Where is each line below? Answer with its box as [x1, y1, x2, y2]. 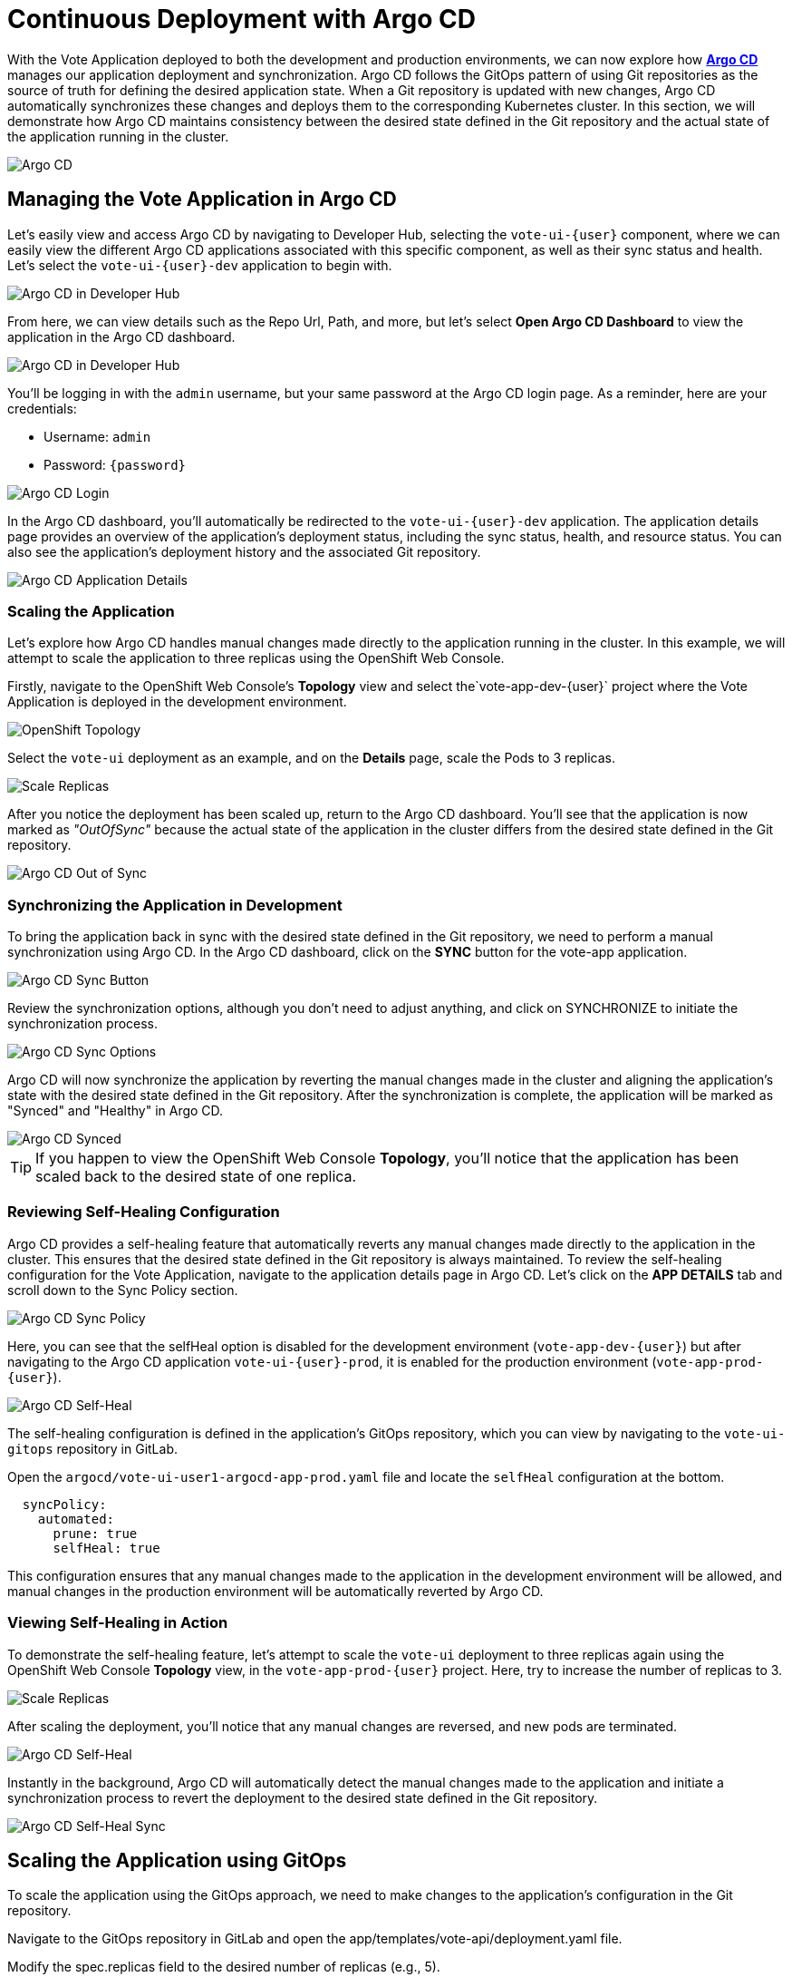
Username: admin [43, 428, 151, 444]
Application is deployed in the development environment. [7, 694, 347, 710]
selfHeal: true [53, 1540, 160, 1555]
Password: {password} [43, 456, 187, 472]
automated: [37, 1511, 115, 1526]
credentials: [7, 400, 77, 416]
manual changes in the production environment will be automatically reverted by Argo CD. [7, 1583, 544, 1599]
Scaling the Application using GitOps [7, 1849, 347, 1873]
